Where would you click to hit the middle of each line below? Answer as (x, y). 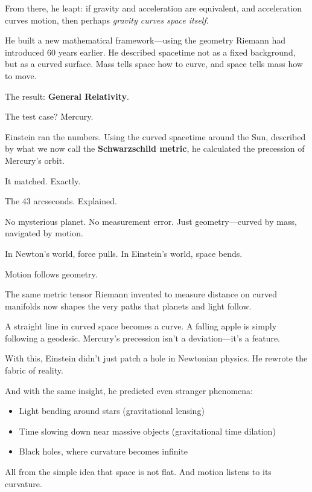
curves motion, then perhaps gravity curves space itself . (107, 20)
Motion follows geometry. (51, 274)
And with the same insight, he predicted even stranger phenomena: (129, 390)
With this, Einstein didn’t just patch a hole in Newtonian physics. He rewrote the (156, 358)
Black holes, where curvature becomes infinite (103, 451)
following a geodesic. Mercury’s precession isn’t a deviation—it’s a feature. (143, 338)
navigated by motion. (44, 233)
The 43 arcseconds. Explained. (61, 201)
